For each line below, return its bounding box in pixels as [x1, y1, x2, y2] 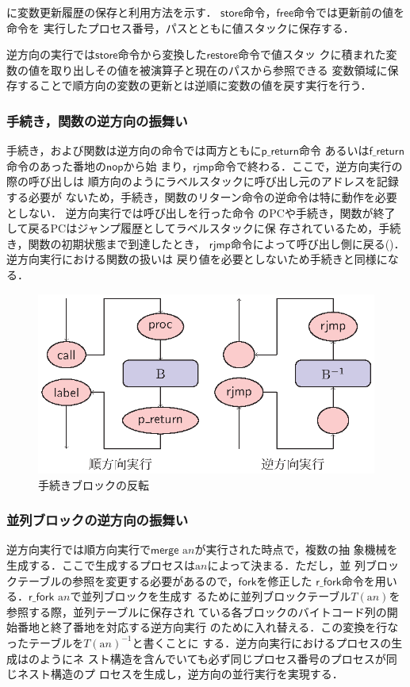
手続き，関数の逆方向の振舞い [6, 110, 188, 130]
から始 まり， [123, 157, 194, 174]
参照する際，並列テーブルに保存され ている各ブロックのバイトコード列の [6, 603, 387, 620]
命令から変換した [117, 46, 207, 63]
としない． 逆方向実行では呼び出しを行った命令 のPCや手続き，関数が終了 [6, 204, 396, 221]
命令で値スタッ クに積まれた [237, 46, 386, 63]
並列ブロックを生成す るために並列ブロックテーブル [81, 588, 351, 604]
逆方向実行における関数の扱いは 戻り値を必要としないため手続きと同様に [6, 251, 388, 267]
